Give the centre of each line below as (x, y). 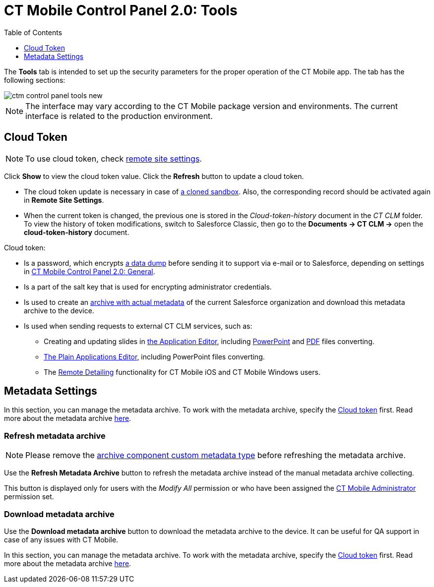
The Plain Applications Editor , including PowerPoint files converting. (154, 356)
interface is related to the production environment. (119, 116)
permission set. (29, 497)
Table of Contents (33, 32)
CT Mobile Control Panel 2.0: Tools (121, 10)
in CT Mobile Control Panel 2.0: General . (90, 271)
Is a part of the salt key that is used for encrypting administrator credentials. (148, 287)
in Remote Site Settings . (64, 200)
